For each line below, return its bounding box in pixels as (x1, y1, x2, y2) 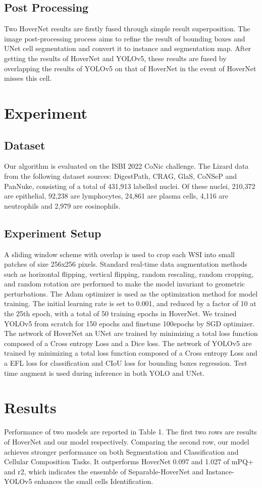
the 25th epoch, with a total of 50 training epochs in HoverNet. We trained (4, 308, 237, 319)
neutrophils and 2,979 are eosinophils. (4, 200, 121, 211)
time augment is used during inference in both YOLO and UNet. (4, 367, 205, 378)
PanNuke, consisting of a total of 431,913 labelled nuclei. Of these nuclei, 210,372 (4, 180, 255, 191)
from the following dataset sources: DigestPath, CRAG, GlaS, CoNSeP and (4, 170, 237, 181)
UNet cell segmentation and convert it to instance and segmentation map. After (4, 43, 251, 54)
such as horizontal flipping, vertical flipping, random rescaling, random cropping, (4, 268, 254, 279)
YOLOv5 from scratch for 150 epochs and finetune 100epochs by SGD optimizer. (4, 318, 255, 328)
